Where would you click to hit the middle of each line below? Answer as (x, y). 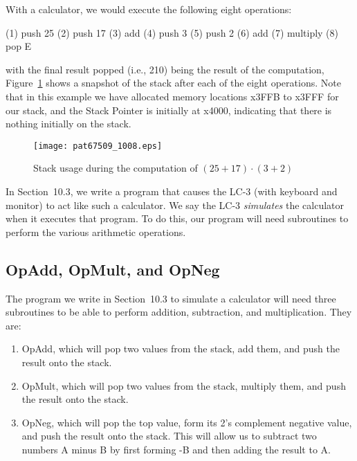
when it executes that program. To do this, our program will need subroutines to (177, 218)
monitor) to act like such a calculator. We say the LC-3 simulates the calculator (175, 205)
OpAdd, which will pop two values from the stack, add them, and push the (181, 349)
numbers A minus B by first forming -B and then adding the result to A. (176, 449)
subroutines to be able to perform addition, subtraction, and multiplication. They (179, 312)
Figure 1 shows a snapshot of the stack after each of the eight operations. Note (173, 83)
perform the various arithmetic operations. (96, 232)
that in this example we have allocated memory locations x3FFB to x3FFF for (172, 96)
